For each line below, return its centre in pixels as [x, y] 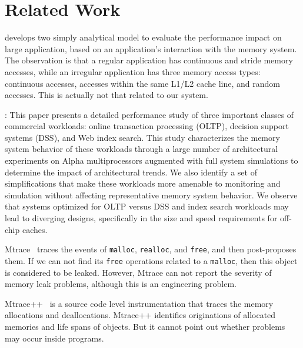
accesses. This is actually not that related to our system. [106, 95]
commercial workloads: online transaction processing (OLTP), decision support [147, 126]
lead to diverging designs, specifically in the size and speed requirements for [141, 218]
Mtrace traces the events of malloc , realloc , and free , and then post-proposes [151, 249]
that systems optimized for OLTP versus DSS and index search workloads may [147, 206]
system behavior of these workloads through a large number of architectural [141, 149]
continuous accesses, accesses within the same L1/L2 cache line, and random [143, 83]
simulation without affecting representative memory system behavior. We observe [151, 195]
